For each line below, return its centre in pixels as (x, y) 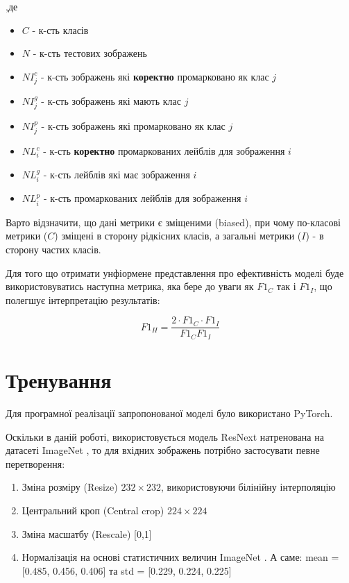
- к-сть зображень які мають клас (111, 100)
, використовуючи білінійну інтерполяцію (248, 487)
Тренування (59, 380)
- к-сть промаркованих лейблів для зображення (142, 198)
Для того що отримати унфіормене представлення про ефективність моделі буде (175, 272)
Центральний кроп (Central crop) (93, 510)
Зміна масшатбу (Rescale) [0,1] (87, 533)
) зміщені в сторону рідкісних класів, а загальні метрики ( (178, 236)
